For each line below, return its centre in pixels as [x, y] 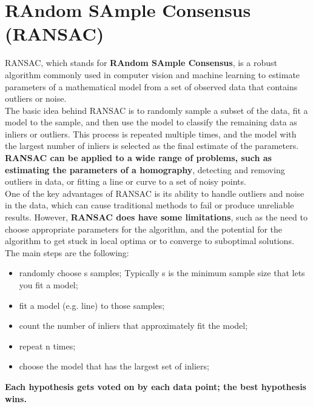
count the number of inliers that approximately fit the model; [133, 326]
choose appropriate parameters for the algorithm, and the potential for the [144, 229]
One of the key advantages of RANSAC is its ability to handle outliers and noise [155, 193]
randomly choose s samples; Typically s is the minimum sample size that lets [162, 273]
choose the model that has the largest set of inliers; [114, 366]
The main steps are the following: [67, 252]
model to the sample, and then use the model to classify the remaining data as [151, 122]
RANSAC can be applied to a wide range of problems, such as [138, 158]
